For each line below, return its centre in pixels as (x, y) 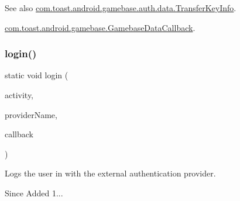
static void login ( (37, 75)
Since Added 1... (34, 193)
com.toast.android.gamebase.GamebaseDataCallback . (100, 27)
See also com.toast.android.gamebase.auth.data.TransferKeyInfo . (121, 8)
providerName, (31, 114)
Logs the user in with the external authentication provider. (110, 173)
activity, (19, 95)
